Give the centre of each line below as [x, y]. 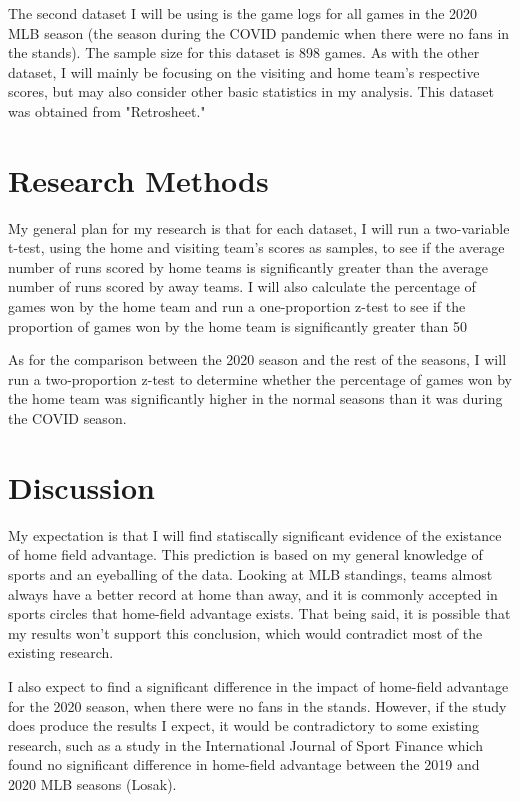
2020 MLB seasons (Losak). [92, 783]
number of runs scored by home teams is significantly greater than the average [248, 266]
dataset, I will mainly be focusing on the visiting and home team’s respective [244, 71]
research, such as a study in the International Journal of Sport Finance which [245, 744]
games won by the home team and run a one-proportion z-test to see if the [237, 306]
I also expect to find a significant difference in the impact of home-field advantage [258, 685]
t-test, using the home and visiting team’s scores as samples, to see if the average [256, 247]
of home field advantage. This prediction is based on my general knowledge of [245, 554]
